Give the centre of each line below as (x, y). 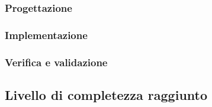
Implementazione (46, 35)
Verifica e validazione (56, 62)
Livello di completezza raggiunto (106, 94)
